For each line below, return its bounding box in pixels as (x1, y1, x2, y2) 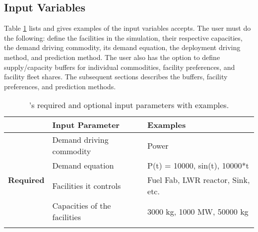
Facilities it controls (52, 179, 121, 191)
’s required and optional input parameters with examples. (29, 99, 229, 111)
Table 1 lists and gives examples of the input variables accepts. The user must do (4, 23, 251, 33)
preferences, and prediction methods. (4, 81, 116, 91)
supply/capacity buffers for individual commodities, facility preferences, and (4, 61, 235, 72)
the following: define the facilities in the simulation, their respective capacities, (4, 32, 243, 43)
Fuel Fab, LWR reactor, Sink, (147, 174, 250, 186)
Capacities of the (52, 200, 111, 212)
